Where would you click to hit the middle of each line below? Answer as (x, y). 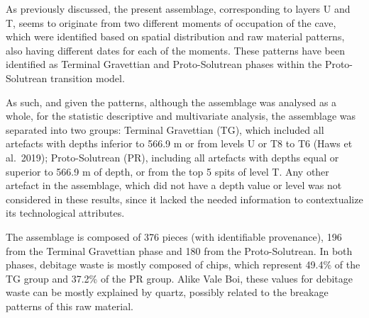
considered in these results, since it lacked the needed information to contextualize (184, 199)
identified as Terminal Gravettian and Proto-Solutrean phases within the (164, 64)
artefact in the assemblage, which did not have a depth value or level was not (174, 185)
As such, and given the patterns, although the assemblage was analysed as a (171, 102)
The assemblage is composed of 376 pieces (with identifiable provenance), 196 (174, 236)
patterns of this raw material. (70, 306)
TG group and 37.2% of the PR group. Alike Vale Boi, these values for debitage (180, 278)
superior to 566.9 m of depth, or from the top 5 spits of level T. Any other (167, 171)
